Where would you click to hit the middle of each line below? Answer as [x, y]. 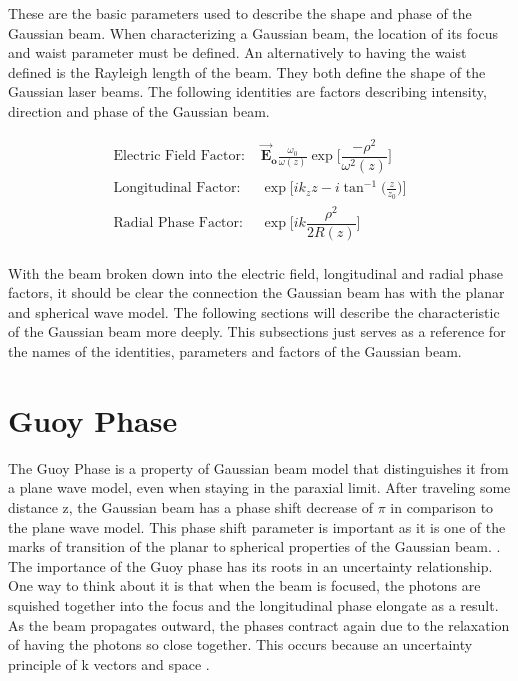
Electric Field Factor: [179, 156]
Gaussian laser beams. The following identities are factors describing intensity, [247, 91]
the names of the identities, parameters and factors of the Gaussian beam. [235, 351]
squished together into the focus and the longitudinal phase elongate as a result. [253, 604]
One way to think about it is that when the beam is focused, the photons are [244, 585]
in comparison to [442, 506]
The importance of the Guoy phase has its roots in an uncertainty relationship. [250, 565]
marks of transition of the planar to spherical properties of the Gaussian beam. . [254, 546]
